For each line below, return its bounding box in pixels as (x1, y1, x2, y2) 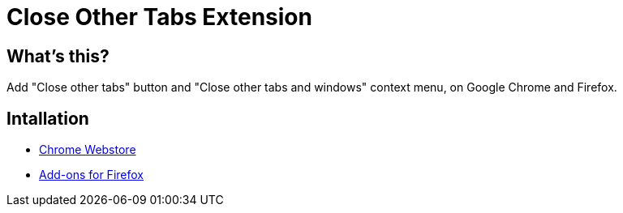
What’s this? (6, 45, 110, 66)
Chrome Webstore (39, 143, 136, 157)
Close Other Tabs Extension (6, 3, 312, 31)
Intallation (6, 108, 89, 129)
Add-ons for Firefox (39, 168, 144, 182)
